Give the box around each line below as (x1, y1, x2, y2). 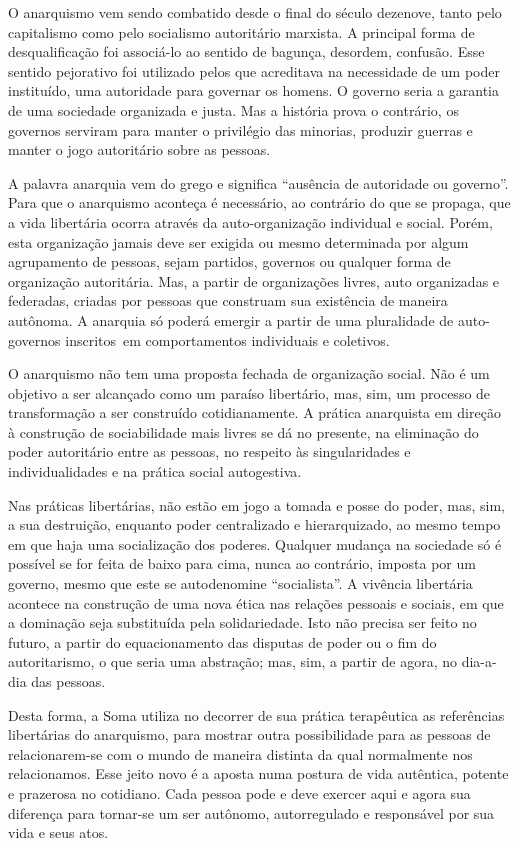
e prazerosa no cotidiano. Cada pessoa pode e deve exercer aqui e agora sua (8, 782, 471, 803)
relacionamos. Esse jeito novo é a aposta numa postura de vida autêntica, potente (8, 763, 509, 784)
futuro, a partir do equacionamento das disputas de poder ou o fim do (8, 631, 437, 652)
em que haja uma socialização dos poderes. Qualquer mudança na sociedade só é (8, 533, 502, 554)
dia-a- (461, 651, 497, 672)
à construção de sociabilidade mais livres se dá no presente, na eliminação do (8, 421, 479, 442)
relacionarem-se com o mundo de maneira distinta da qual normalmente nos (8, 743, 473, 764)
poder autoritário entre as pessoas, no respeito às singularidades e (8, 441, 411, 462)
